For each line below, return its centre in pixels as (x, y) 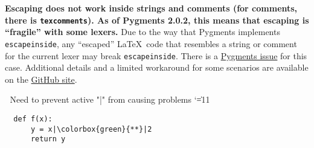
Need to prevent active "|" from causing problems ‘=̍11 (110, 99)
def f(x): (33, 119)
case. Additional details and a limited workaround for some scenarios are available (157, 67)
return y (48, 139)
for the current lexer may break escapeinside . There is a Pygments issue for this (156, 55)
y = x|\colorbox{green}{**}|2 (91, 129)
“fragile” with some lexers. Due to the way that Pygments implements (143, 32)
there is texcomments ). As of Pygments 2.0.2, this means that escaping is (157, 20)
